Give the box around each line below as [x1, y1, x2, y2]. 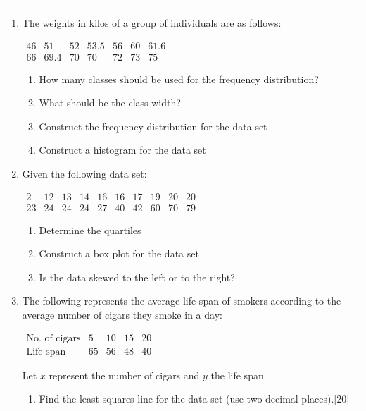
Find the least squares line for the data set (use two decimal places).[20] [39, 391, 350, 406]
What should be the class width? [39, 95, 181, 110]
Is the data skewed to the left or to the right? [39, 269, 235, 284]
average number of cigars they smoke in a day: [22, 307, 222, 322]
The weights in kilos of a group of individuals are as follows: [22, 16, 282, 30]
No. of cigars [26, 333, 81, 343]
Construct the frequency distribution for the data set [39, 118, 267, 133]
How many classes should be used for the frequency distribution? [39, 71, 319, 86]
